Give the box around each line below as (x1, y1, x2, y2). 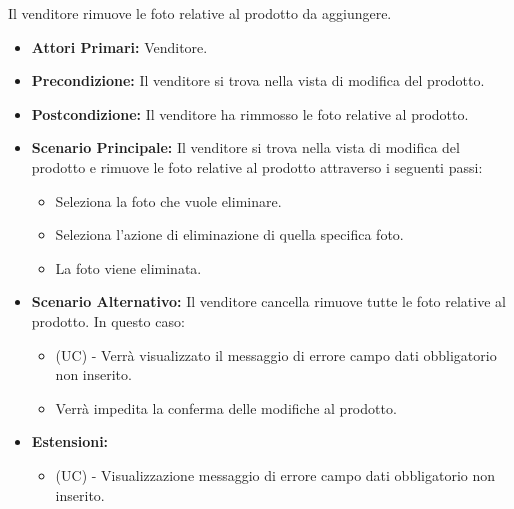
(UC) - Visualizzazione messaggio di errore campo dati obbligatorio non (55, 464, 496, 485)
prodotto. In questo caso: (31, 310, 185, 331)
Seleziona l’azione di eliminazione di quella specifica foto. (55, 224, 404, 245)
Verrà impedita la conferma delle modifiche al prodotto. (55, 397, 397, 418)
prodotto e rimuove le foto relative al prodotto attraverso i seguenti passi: (31, 156, 483, 177)
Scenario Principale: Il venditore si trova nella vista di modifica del (31, 137, 460, 158)
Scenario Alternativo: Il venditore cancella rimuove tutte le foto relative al (31, 291, 506, 312)
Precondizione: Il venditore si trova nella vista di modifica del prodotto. (31, 70, 485, 91)
